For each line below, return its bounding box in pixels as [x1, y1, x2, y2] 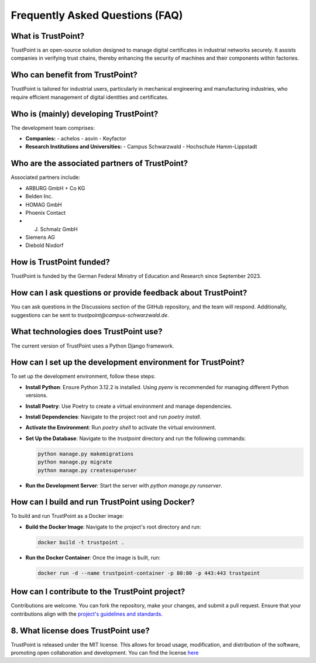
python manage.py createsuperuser [37, 467, 137, 473]
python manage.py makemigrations [37, 451, 134, 457]
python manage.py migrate [37, 459, 112, 465]
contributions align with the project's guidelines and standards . [11, 610, 163, 617]
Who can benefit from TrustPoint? [11, 70, 138, 80]
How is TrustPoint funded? [11, 257, 111, 267]
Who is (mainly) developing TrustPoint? [11, 109, 159, 119]
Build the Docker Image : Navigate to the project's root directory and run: [25, 523, 201, 530]
